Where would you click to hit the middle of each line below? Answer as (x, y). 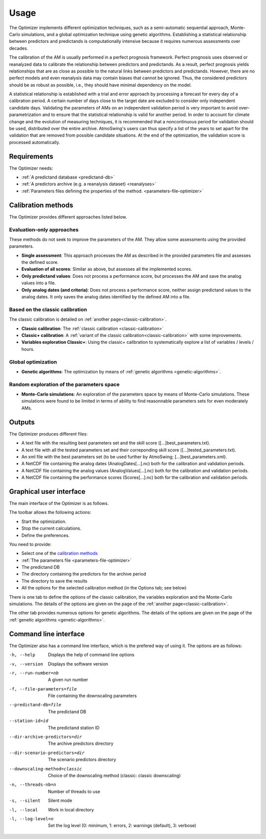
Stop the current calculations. (51, 528)
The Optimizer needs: (31, 168)
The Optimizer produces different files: (49, 434)
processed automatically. (34, 142)
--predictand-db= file (35, 705)
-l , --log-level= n (31, 819)
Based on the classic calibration (48, 309)
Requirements (31, 156)
